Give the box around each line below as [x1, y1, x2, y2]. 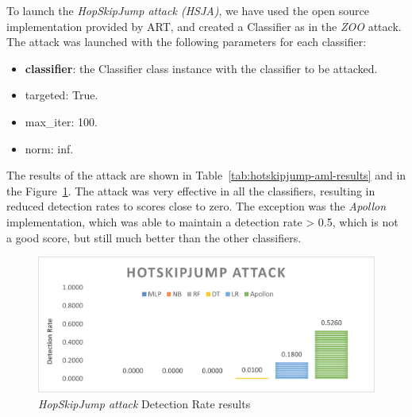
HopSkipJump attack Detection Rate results [38, 395, 251, 411]
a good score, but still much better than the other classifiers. [6, 229, 302, 245]
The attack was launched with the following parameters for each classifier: [6, 33, 367, 50]
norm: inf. [25, 140, 74, 156]
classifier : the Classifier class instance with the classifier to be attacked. [25, 60, 378, 76]
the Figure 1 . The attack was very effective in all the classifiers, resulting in [6, 182, 375, 199]
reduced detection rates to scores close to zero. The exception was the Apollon [6, 198, 387, 214]
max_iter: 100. [25, 113, 98, 129]
